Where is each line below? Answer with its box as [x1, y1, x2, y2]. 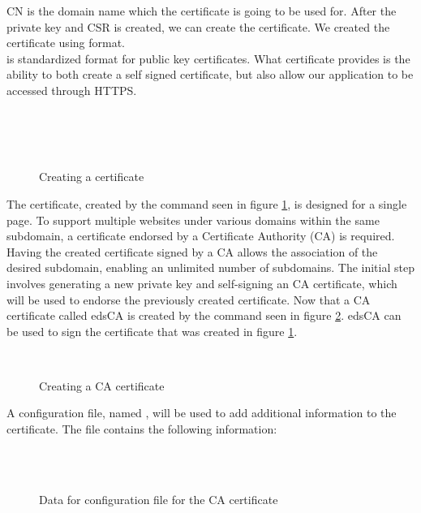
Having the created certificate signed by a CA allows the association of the [6, 243, 378, 260]
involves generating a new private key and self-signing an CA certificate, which [6, 274, 397, 291]
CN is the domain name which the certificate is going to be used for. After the [6, 2, 397, 19]
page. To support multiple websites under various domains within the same [6, 211, 380, 228]
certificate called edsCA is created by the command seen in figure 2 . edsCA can [6, 307, 402, 324]
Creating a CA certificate [39, 377, 165, 394]
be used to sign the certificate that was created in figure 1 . [6, 322, 298, 339]
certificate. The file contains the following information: [6, 420, 277, 438]
